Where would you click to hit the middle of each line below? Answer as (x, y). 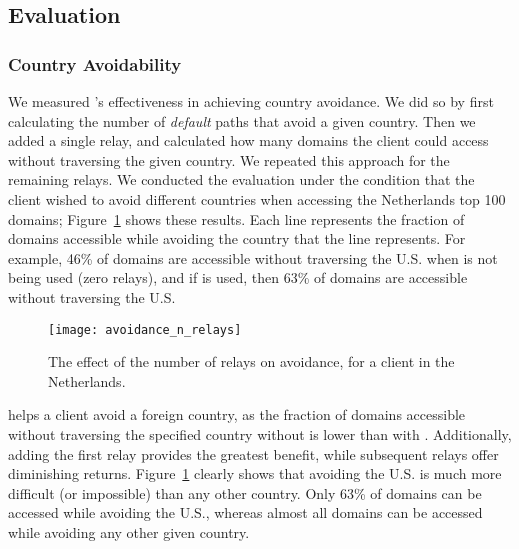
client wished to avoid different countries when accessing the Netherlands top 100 (257, 198)
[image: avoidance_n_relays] (145, 329)
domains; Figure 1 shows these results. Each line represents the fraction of (236, 218)
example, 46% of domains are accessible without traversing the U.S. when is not (253, 257)
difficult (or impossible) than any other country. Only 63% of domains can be (245, 492)
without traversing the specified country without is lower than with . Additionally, (260, 433)
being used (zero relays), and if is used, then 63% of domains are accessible (238, 277)
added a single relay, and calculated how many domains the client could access (248, 140)
